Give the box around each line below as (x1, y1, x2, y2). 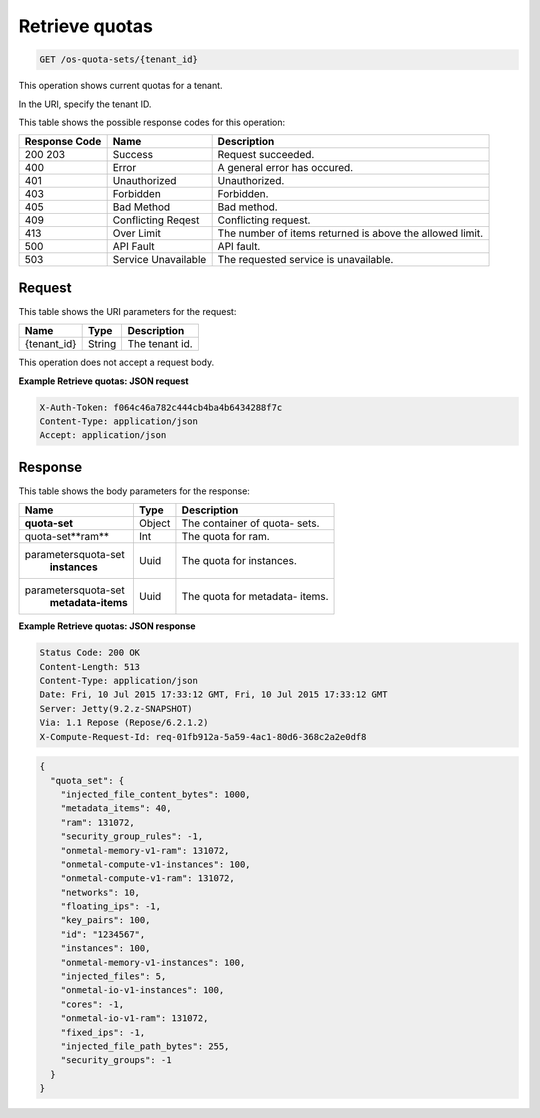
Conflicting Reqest (112, 213, 200, 227)
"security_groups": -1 (60, 1055, 172, 1066)
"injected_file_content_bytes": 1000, (60, 788, 251, 800)
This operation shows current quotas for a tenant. (18, 80, 224, 92)
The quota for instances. (181, 554, 297, 568)
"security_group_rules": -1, (60, 831, 204, 842)
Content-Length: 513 (39, 661, 140, 672)
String (87, 337, 117, 351)
